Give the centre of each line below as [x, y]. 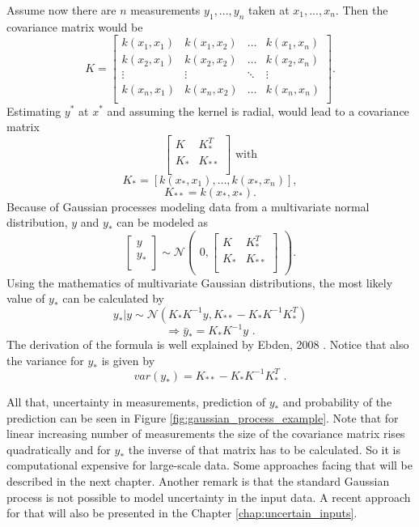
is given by [128, 360]
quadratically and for [59, 449]
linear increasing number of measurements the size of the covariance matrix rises [206, 433]
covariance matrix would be [75, 26]
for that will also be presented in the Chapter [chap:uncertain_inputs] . [182, 513]
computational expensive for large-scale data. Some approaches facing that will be [210, 465]
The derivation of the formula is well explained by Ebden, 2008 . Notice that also [208, 344]
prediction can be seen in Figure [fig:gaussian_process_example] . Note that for [203, 417]
